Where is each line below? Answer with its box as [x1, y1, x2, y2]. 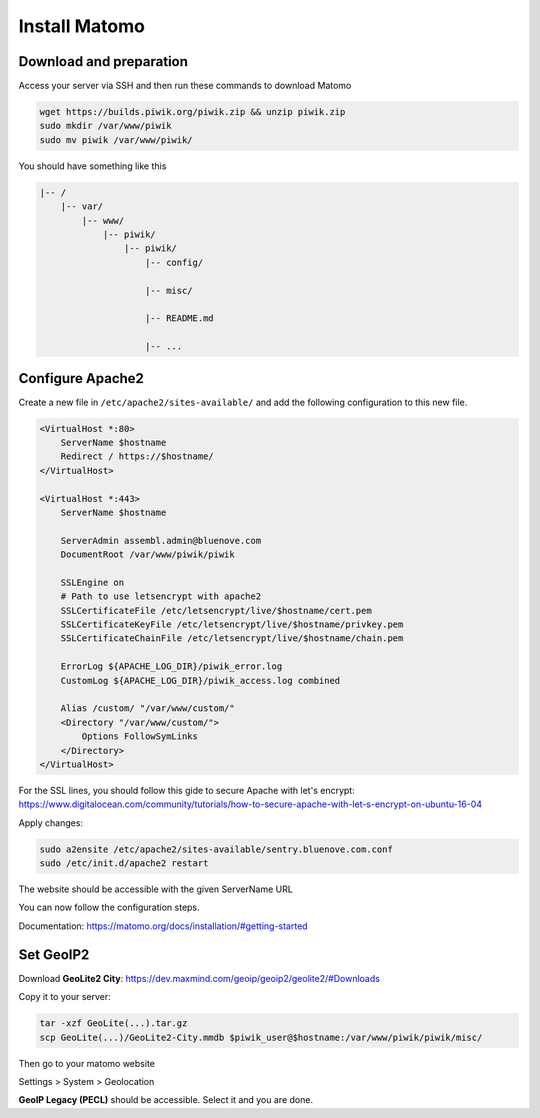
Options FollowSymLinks [81, 731, 199, 742]
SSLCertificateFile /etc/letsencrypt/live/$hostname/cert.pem [60, 605, 372, 616]
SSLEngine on [60, 576, 125, 588]
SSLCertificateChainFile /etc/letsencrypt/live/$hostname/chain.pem [60, 633, 404, 644]
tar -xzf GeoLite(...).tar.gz [39, 1018, 188, 1029]
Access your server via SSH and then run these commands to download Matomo [18, 80, 352, 92]
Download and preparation [18, 53, 189, 70]
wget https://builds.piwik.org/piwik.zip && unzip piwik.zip [39, 106, 346, 118]
